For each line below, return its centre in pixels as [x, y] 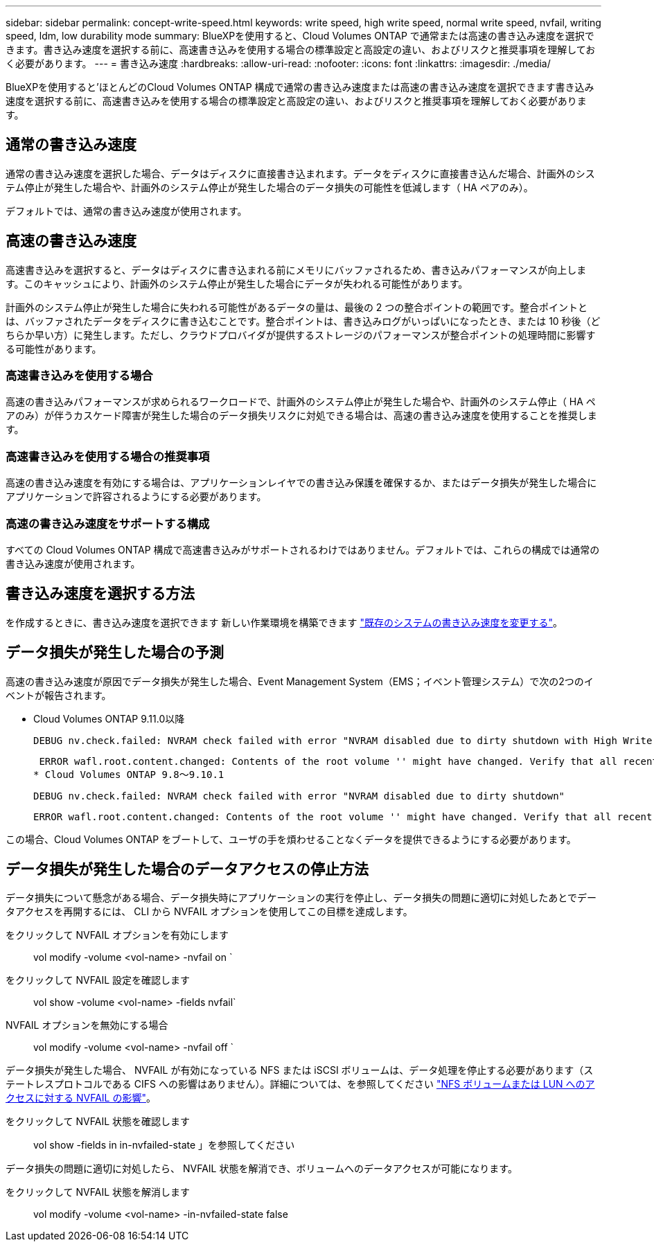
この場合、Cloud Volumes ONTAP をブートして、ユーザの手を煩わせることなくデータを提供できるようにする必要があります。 [291, 839]
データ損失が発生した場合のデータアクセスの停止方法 [187, 869]
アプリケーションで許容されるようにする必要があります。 [136, 497]
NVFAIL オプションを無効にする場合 [87, 1025]
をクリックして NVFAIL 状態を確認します [98, 1122]
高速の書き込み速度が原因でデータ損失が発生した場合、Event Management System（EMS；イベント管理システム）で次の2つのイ [300, 681]
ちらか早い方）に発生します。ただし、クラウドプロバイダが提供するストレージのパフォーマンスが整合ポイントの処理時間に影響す [301, 335]
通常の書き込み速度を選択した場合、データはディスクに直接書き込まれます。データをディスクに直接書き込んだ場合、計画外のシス [300, 173]
